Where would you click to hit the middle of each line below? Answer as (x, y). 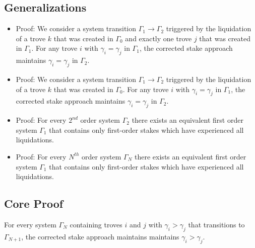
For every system (30, 224)
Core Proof (34, 203)
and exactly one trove (158, 38)
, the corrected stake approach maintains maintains (100, 236)
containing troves (96, 224)
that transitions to (216, 224)
